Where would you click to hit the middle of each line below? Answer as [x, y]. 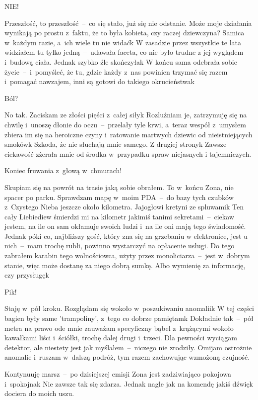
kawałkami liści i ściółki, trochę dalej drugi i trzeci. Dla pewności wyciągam [121, 338]
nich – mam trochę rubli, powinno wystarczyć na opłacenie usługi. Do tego [120, 246]
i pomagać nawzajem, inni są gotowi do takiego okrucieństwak [99, 81]
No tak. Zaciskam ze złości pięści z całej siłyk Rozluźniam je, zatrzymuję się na [126, 115]
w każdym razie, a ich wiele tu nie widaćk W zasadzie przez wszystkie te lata [123, 42]
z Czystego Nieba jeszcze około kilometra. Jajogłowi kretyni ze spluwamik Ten [124, 207]
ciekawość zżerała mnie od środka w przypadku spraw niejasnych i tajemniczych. [128, 153]
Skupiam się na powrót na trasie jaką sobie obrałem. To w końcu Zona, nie [119, 187]
